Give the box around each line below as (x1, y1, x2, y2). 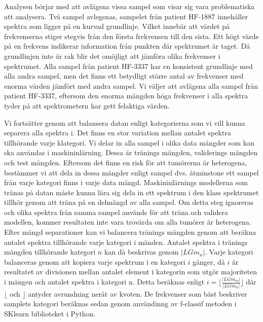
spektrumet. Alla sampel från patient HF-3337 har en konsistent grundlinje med (4, 60, 253, 71)
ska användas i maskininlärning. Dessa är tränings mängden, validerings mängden (4, 147, 258, 158)
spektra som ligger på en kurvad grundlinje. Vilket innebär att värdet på (4, 21, 230, 31)
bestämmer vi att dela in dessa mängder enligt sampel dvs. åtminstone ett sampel (4, 167, 259, 177)
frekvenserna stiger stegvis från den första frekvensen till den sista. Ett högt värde (4, 30, 259, 41)
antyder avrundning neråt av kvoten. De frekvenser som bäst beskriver (28, 288, 247, 299)
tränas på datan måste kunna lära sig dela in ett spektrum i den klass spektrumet (4, 187, 259, 197)
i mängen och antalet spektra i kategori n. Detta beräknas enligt (4, 276, 205, 287)
